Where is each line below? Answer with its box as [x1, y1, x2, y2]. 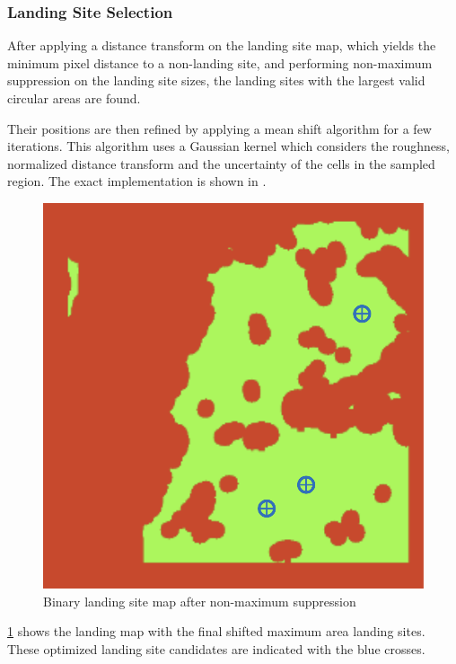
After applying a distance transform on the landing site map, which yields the [7, 36, 436, 55]
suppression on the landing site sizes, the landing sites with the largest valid [7, 71, 425, 90]
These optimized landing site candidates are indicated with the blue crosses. [7, 639, 425, 658]
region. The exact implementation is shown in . [7, 172, 267, 190]
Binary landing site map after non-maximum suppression [43, 591, 356, 610]
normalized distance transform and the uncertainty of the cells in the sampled [7, 154, 435, 173]
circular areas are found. [7, 89, 141, 107]
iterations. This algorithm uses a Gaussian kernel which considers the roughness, [7, 137, 450, 155]
